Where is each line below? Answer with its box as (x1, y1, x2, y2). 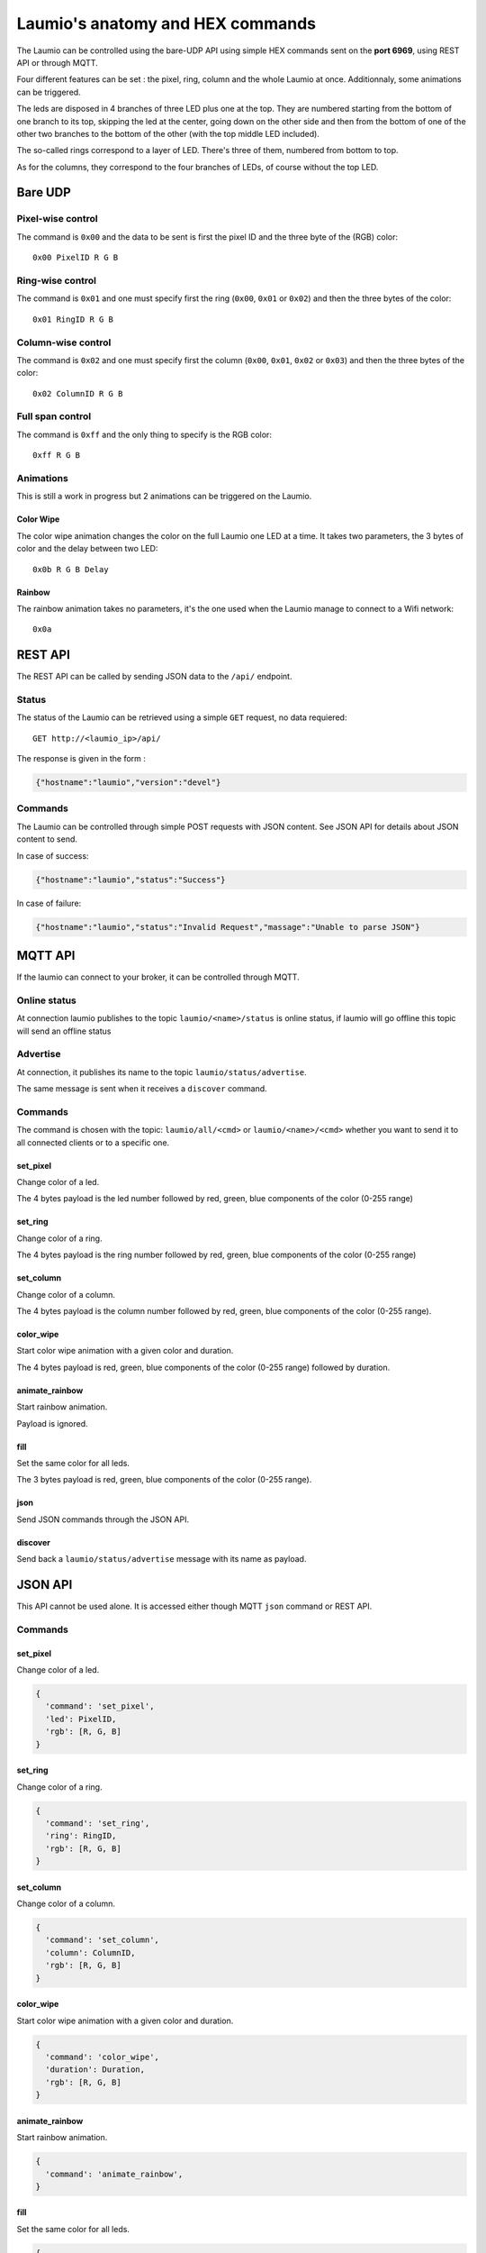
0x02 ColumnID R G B (32, 388, 123, 398)
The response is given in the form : (16, 753, 146, 764)
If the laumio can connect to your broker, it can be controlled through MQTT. (16, 971, 301, 982)
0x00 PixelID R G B (32, 252, 119, 263)
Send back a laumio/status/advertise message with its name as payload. (16, 1554, 307, 1564)
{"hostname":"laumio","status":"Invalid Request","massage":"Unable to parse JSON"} (35, 922, 420, 932)
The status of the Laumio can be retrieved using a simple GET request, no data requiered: (16, 712, 347, 723)
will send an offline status (16, 1026, 112, 1036)
